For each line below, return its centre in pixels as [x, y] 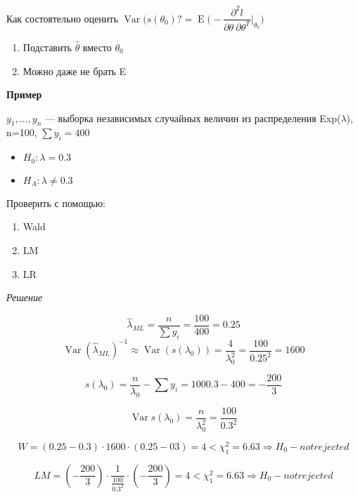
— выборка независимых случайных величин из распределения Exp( [193, 118]
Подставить [47, 47]
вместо [97, 47]
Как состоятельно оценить [62, 18]
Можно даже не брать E [75, 71]
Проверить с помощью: [56, 203]
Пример [24, 94]
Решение [25, 297]
